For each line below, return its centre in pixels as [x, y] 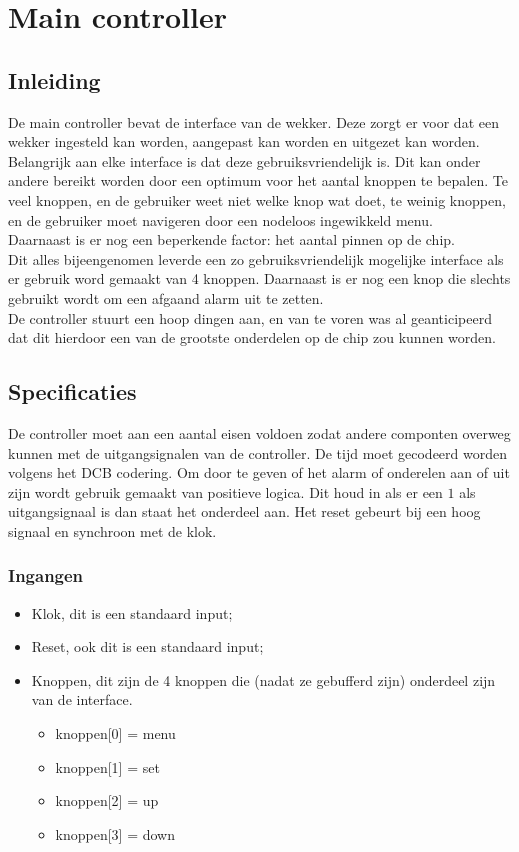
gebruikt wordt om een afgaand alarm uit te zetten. [166, 297]
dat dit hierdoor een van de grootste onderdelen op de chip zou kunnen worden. [252, 337]
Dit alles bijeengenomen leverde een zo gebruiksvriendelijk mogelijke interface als [256, 258]
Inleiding [54, 79]
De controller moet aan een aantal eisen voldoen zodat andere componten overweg [259, 432]
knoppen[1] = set [107, 766]
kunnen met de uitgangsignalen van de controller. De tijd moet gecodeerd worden [257, 452]
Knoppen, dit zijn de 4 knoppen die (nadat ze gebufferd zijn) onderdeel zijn [263, 679]
